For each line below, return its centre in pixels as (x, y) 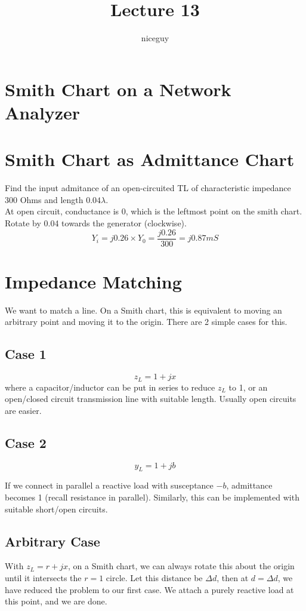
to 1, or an (248, 387)
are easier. (23, 410)
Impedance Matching (93, 281)
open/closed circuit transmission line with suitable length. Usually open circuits (151, 399)
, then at (233, 577)
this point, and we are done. (56, 601)
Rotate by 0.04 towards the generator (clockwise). (96, 223)
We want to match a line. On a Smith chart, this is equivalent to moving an (143, 310)
